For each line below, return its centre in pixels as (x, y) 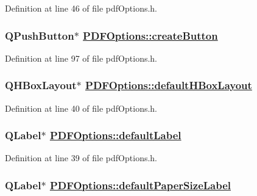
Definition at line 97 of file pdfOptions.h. (81, 58)
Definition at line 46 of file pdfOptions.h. (81, 8)
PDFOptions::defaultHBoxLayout (169, 85)
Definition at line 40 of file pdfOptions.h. (81, 108)
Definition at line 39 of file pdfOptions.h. (81, 158)
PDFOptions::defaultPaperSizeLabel (140, 185)
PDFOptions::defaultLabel (115, 135)
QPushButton (40, 35)
